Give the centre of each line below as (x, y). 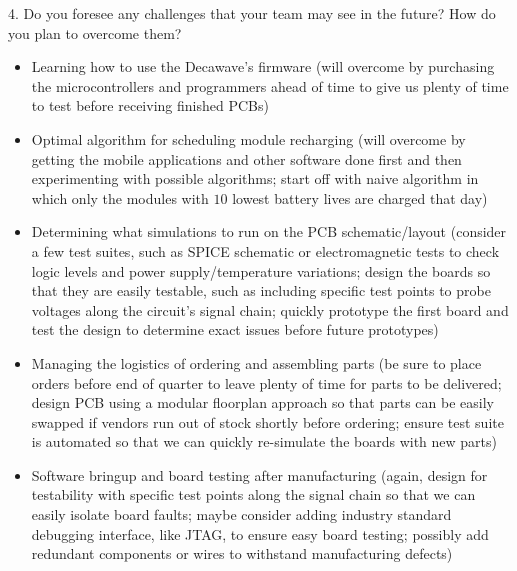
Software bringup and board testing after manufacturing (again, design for (259, 474)
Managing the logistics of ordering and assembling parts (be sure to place (256, 362)
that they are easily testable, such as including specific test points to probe (261, 290)
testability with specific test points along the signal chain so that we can (253, 494)
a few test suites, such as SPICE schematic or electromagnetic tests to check (265, 250)
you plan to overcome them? (95, 32)
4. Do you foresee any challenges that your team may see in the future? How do (252, 13)
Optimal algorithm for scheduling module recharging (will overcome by (248, 138)
